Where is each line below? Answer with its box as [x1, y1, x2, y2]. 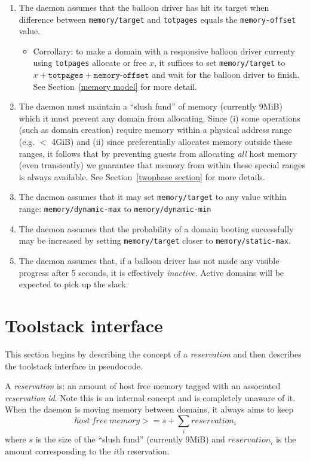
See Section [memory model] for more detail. [33, 80, 197, 92]
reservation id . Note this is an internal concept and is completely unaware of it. [5, 391, 296, 404]
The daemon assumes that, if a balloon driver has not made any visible [19, 254, 280, 266]
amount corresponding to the [5, 444, 111, 457]
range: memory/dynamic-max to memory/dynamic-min [19, 202, 211, 215]
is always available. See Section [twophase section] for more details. [19, 170, 265, 183]
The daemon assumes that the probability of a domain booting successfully [19, 222, 294, 235]
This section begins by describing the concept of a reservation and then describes [5, 347, 302, 360]
